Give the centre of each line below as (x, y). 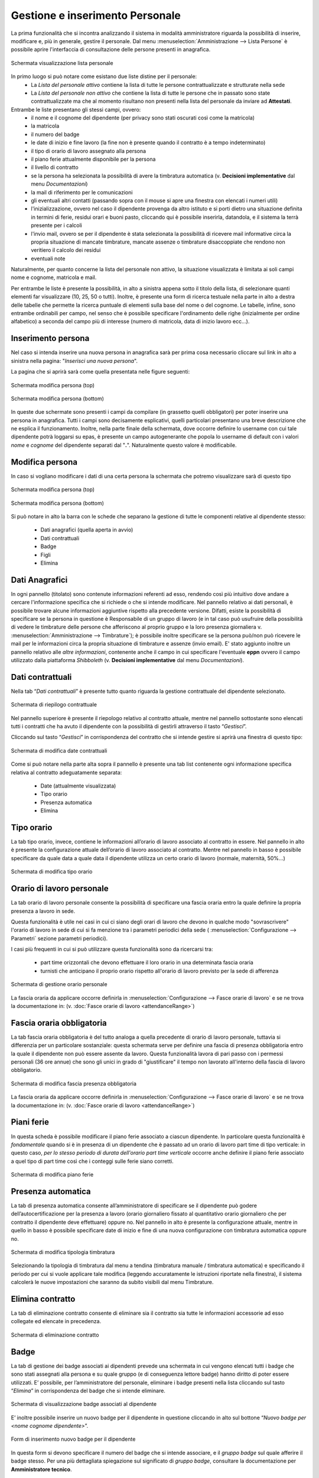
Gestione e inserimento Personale (96, 15)
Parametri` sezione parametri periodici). (59, 938)
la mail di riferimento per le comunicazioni (82, 192)
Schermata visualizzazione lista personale (62, 63)
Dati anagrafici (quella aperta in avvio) (87, 530)
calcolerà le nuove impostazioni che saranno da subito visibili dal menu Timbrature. (112, 1282)
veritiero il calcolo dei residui (66, 250)
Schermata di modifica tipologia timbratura (63, 1252)
